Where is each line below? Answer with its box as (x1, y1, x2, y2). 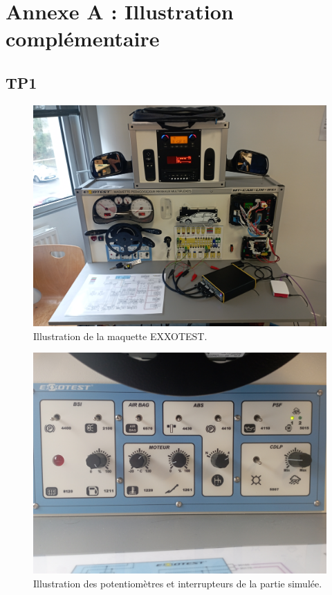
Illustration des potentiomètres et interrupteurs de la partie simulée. (33, 576, 322, 591)
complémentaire (6, 24, 160, 53)
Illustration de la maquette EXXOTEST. (33, 328, 207, 343)
